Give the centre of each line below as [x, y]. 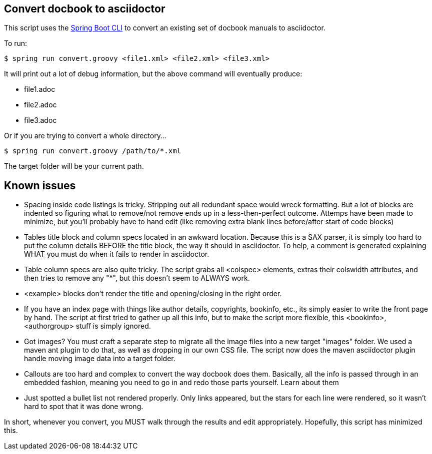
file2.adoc [40, 105]
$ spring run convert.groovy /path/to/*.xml [93, 151]
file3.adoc [40, 120]
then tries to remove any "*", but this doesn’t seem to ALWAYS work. [137, 278]
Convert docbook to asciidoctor [85, 9]
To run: [16, 43]
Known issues [40, 185]
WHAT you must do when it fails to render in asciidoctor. [117, 254]
